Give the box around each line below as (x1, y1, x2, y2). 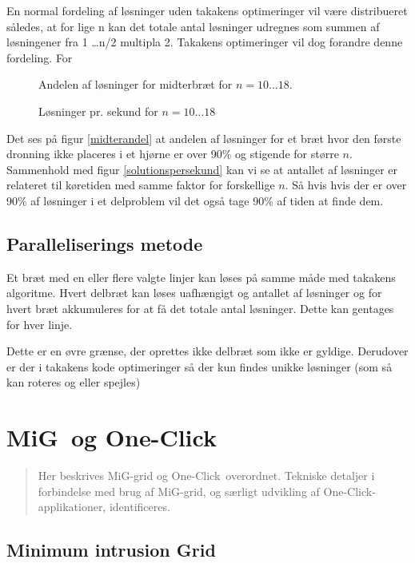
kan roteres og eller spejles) (6, 374, 141, 391)
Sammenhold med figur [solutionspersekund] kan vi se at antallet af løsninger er (6, 161, 398, 177)
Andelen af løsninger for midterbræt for (38, 76, 233, 93)
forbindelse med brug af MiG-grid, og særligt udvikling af (38, 482, 320, 499)
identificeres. (109, 498, 170, 515)
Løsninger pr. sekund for (38, 102, 158, 119)
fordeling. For (6, 49, 73, 65)
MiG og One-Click (6, 421, 217, 454)
